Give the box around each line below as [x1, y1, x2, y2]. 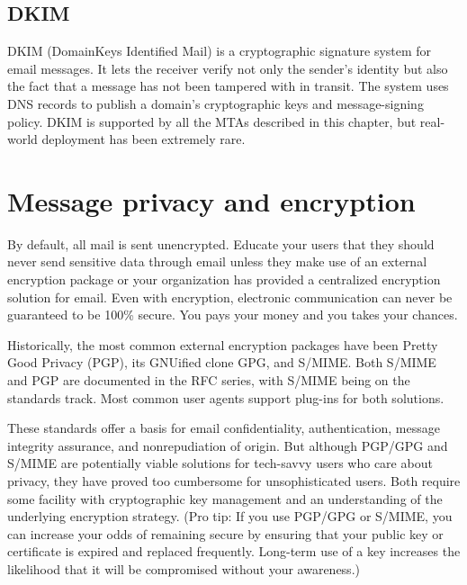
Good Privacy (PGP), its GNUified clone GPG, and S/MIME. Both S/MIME [7, 353, 436, 372]
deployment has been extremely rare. [41, 130, 246, 148]
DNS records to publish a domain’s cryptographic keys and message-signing [7, 94, 424, 112]
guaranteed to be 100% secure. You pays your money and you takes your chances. [7, 305, 458, 324]
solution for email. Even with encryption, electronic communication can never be [7, 287, 453, 306]
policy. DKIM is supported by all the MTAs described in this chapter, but [7, 112, 417, 130]
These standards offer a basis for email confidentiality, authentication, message [7, 418, 440, 437]
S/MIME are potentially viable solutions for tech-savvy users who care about [7, 454, 433, 472]
